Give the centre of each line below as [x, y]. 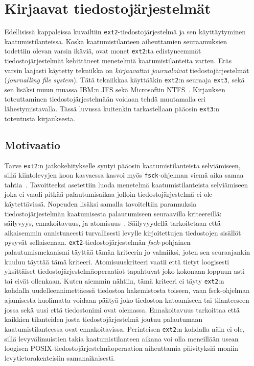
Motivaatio [33, 144]
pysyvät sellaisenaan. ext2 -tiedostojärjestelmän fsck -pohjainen [98, 242]
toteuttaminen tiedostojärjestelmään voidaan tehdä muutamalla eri [105, 99]
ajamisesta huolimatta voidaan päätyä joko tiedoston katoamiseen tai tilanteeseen [127, 300]
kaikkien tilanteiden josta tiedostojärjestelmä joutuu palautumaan [104, 319]
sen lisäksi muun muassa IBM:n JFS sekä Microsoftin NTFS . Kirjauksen [115, 89]
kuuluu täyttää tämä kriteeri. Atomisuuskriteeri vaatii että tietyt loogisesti [117, 261]
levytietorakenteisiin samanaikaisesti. [60, 357]
